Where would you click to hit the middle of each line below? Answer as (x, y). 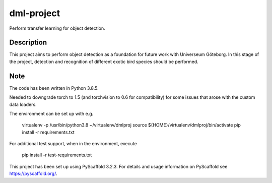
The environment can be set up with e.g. (51, 113)
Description (28, 43)
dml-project (35, 13)
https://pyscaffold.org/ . (33, 173)
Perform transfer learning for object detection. (57, 28)
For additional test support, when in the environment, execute (73, 144)
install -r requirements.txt (48, 132)
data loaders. (23, 104)
